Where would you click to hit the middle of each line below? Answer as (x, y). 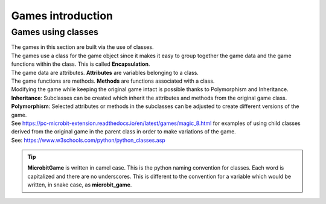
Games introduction (62, 16)
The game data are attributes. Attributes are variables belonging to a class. (105, 72)
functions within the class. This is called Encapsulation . (81, 64)
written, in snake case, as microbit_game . (80, 185)
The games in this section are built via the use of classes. (82, 47)
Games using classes (55, 32)
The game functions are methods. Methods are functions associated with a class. (113, 81)
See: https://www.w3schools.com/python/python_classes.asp (88, 140)
